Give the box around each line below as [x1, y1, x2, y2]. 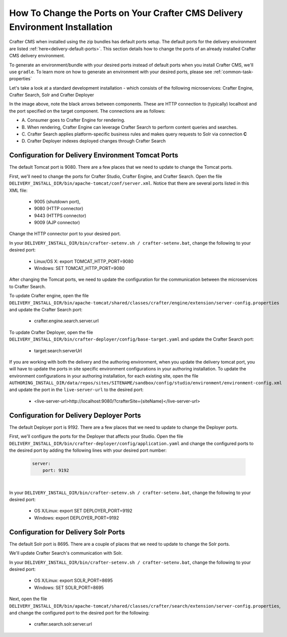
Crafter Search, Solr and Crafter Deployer [9, 92, 95, 98]
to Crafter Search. [9, 283, 46, 289]
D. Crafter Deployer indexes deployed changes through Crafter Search [21, 138, 166, 144]
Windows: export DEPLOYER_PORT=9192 [34, 514, 119, 520]
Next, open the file [9, 596, 47, 602]
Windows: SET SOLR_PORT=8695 [34, 584, 104, 590]
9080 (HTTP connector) [34, 206, 84, 212]
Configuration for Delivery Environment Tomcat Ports [9, 151, 179, 159]
